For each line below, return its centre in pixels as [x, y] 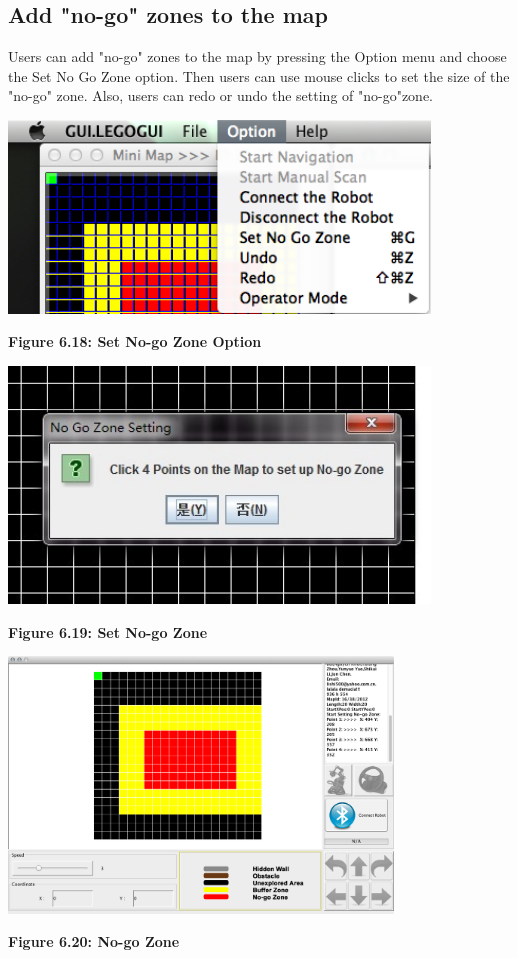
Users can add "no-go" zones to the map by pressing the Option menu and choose [257, 56]
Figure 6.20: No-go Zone [94, 941]
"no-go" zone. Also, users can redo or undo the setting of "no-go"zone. [221, 95]
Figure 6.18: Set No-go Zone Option [135, 341]
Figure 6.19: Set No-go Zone [108, 631]
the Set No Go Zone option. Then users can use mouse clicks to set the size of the [259, 75]
